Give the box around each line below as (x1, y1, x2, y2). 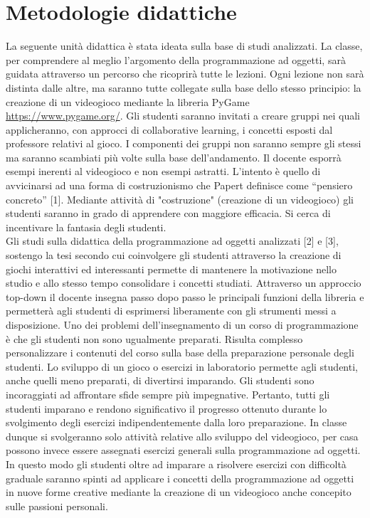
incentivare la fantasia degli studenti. (6, 219, 166, 234)
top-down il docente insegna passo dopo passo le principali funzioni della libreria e (6, 289, 364, 304)
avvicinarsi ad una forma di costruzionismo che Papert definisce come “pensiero (6, 178, 353, 193)
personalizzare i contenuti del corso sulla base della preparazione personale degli (6, 345, 354, 360)
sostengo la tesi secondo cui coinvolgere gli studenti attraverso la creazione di (6, 248, 342, 263)
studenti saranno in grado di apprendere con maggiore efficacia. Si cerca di (6, 206, 331, 221)
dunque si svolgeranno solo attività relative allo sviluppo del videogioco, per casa (6, 428, 359, 443)
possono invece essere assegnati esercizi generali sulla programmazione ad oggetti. (6, 443, 361, 458)
